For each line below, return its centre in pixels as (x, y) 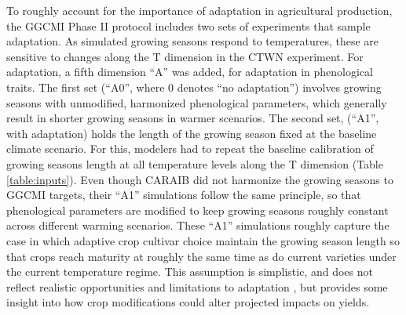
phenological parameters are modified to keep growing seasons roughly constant (198, 210)
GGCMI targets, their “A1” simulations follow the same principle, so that (184, 195)
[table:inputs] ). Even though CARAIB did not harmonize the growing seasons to (200, 179)
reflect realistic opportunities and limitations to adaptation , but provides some (197, 286)
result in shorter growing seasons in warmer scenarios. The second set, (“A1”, (193, 118)
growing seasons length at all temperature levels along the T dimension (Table (195, 163)
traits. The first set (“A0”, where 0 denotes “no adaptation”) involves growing (194, 87)
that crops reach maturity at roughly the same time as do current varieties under (201, 256)
